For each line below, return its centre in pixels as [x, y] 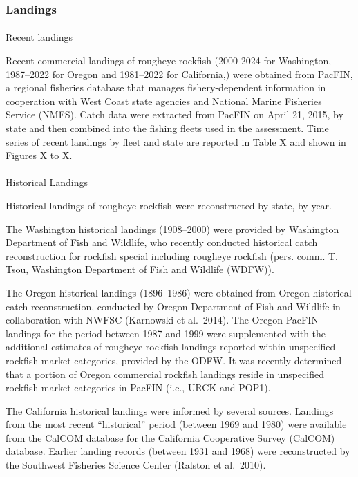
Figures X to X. [39, 155]
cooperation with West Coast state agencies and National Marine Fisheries [164, 101]
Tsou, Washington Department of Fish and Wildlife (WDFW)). [140, 269]
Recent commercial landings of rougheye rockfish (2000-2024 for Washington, [169, 60]
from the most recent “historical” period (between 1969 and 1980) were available [176, 424]
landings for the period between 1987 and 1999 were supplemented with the [166, 333]
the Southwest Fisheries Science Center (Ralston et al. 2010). [136, 465]
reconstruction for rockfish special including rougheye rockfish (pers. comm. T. [172, 255]
